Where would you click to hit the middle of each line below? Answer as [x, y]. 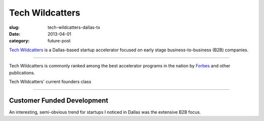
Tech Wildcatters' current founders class [50, 81]
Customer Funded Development [59, 100]
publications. [22, 73]
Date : [15, 34]
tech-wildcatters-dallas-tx [74, 27]
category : [19, 41]
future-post [59, 41]
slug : [14, 27]
